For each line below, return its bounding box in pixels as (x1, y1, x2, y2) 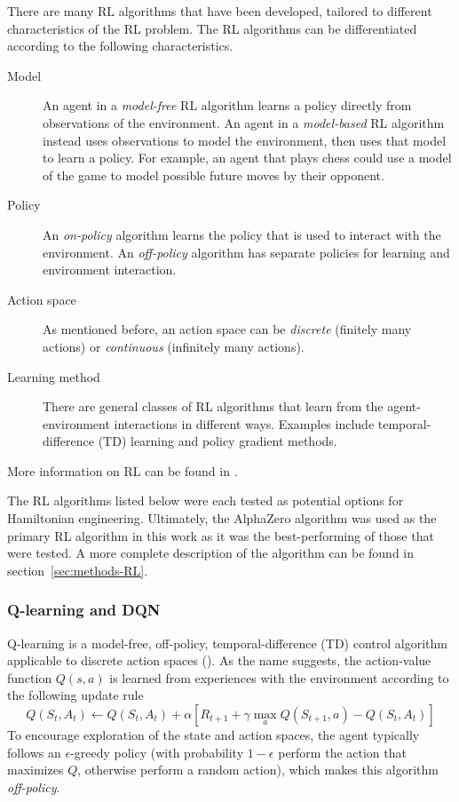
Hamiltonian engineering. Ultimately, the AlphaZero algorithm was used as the (7, 509, 437, 528)
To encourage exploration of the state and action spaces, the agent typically (7, 726, 420, 744)
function (7, 668, 52, 687)
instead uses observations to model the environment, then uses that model (43, 131, 447, 149)
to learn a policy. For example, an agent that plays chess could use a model (43, 148, 452, 167)
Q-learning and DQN (7, 599, 161, 621)
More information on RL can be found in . (7, 461, 238, 480)
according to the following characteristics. (7, 36, 233, 55)
